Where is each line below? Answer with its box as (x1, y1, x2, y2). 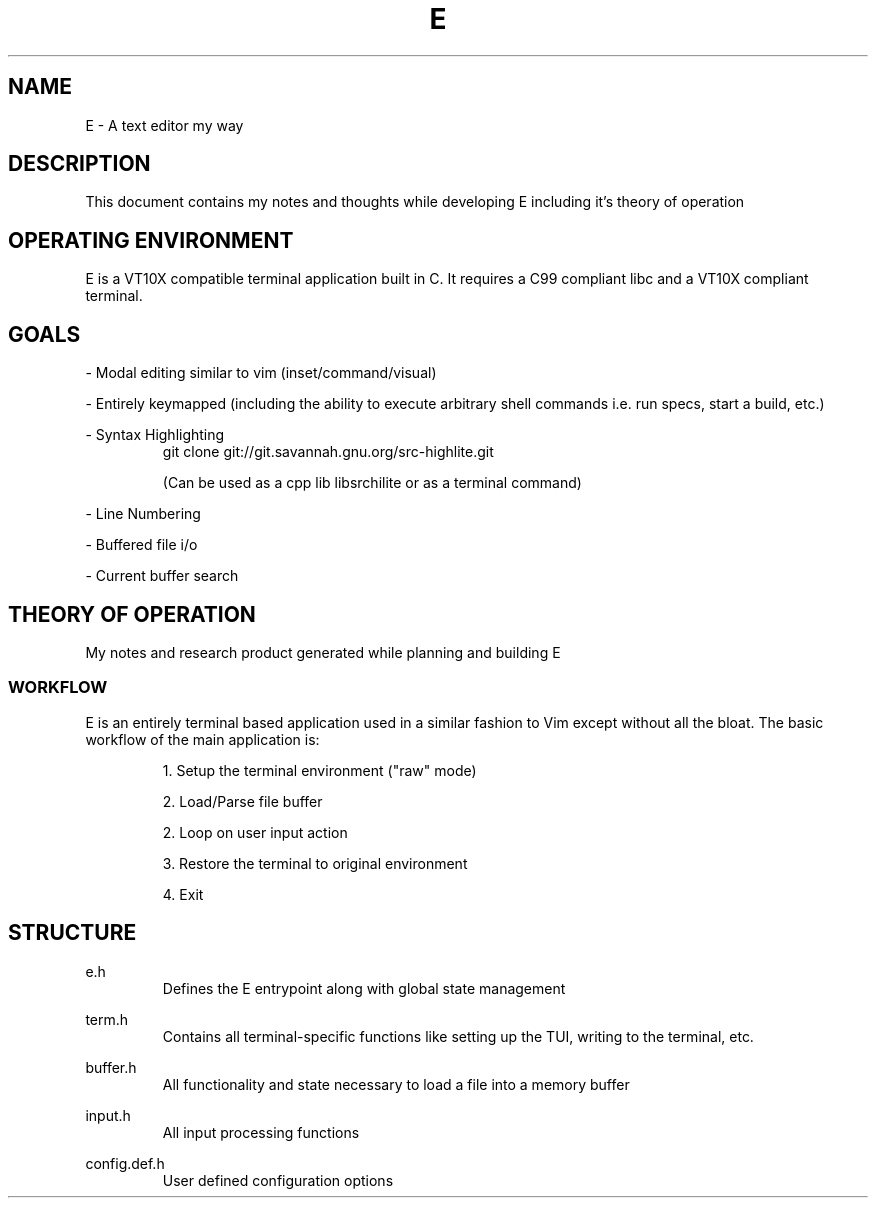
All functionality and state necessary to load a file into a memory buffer (162, 1075, 630, 1093)
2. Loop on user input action (162, 823, 348, 841)
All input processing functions (162, 1123, 360, 1141)
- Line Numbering (85, 505, 201, 523)
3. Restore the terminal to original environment (162, 854, 468, 872)
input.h (85, 1106, 131, 1124)
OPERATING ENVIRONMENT (8, 227, 294, 253)
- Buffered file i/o (85, 536, 198, 554)
